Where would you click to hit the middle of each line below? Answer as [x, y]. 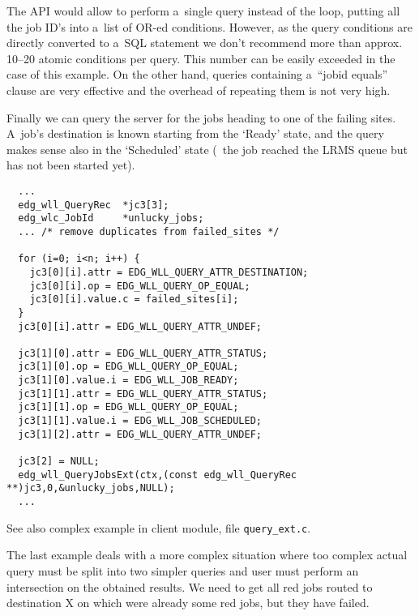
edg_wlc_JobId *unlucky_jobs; [111, 218]
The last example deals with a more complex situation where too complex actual [207, 555]
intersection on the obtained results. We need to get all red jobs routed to [190, 586]
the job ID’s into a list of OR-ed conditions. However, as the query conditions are [209, 26]
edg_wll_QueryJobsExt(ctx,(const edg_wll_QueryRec [157, 475]
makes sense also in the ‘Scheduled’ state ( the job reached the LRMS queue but [207, 149]
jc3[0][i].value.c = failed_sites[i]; [134, 299]
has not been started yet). [71, 165]
